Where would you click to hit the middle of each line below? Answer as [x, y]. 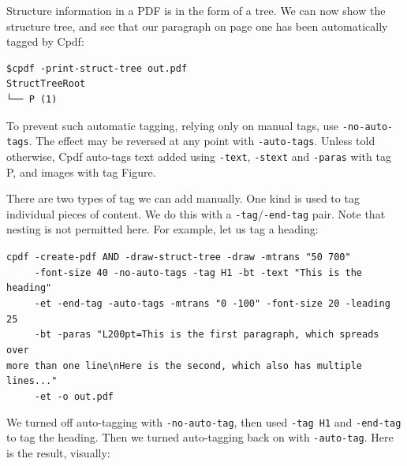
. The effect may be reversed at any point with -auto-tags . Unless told [202, 141]
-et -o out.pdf [74, 396]
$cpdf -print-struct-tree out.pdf [97, 68]
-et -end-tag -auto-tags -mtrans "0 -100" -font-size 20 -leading [212, 303]
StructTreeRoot [46, 84]
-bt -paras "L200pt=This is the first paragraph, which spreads [207, 335]
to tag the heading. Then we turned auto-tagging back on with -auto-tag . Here [200, 437]
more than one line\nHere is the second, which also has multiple [185, 365]
